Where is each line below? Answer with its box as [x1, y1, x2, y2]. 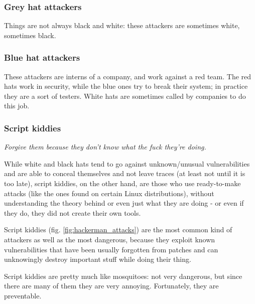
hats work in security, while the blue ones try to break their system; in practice [4, 81, 248, 91]
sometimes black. [4, 30, 56, 40]
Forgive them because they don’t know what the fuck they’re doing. [4, 141, 206, 152]
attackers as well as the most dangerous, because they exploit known [4, 234, 215, 244]
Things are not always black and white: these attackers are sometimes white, [4, 20, 240, 31]
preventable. [4, 290, 42, 300]
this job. [4, 100, 30, 111]
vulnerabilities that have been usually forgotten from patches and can [4, 244, 218, 254]
